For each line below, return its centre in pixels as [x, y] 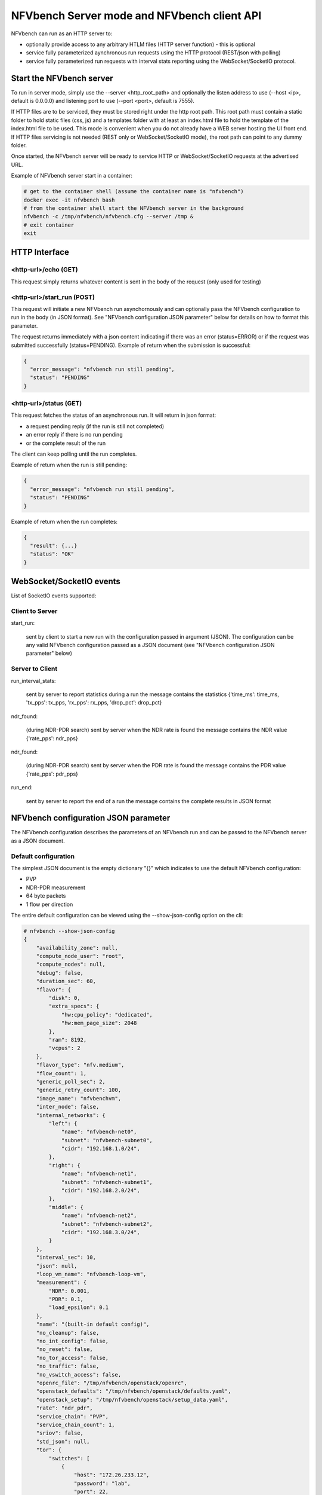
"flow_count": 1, [61, 1073]
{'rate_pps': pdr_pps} [52, 774]
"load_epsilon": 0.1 [79, 1308]
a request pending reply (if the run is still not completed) [95, 426]
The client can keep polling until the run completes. [74, 454]
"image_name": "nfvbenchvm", [79, 1098]
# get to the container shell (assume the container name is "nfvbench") [134, 192]
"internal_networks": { [71, 1115]
